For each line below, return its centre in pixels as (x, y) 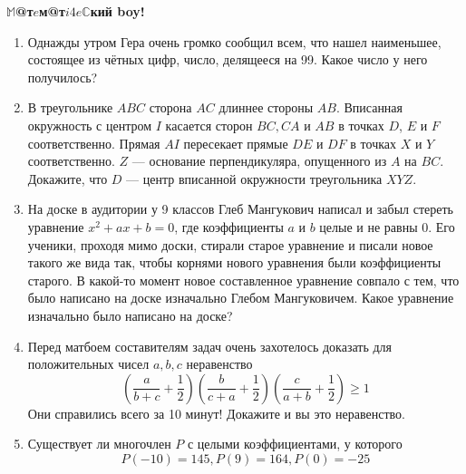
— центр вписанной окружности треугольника (254, 178)
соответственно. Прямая (94, 143)
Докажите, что (68, 178)
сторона (170, 107)
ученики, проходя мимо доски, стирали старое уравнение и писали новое (230, 244)
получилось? (63, 77)
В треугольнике (70, 107)
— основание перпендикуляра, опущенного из (259, 161)
